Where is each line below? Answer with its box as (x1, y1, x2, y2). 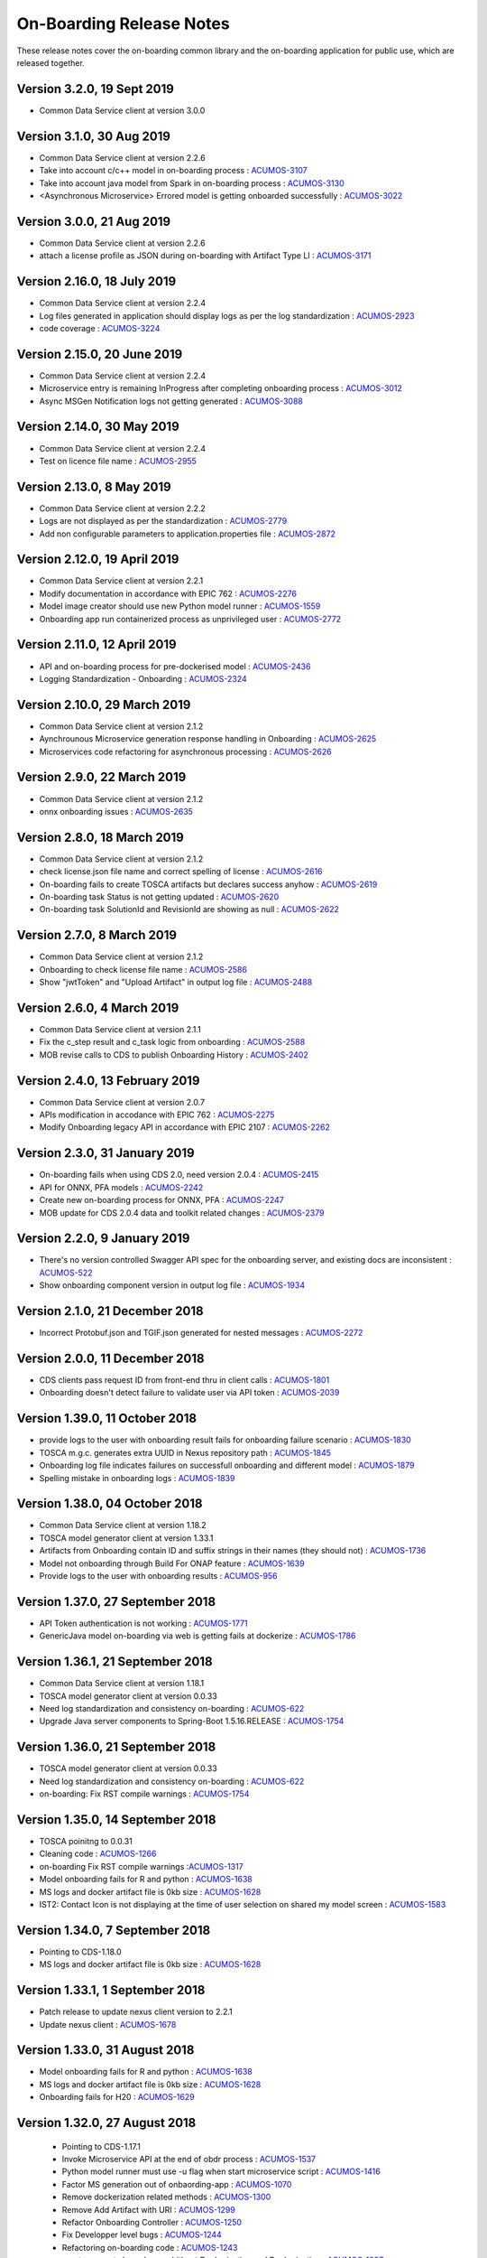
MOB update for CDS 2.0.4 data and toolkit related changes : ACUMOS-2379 (39, 1207, 325, 1218)
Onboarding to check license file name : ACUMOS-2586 (39, 964, 248, 975)
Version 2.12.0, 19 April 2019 (16, 552, 179, 567)
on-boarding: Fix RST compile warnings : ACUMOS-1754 (39, 1788, 250, 1799)
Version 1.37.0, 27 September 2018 (16, 1594, 216, 1610)
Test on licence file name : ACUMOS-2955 (39, 455, 198, 466)
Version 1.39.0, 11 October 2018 (16, 1411, 198, 1426)
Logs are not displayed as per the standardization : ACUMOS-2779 (39, 516, 288, 527)
